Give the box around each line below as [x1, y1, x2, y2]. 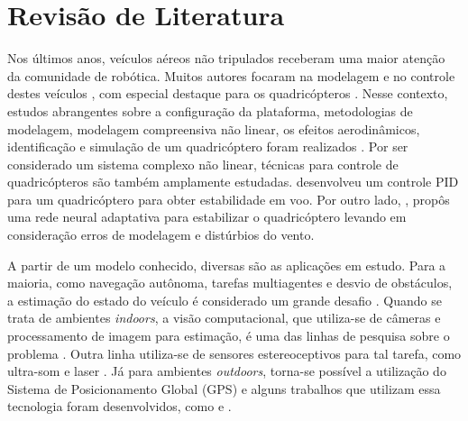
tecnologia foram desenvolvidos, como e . [7, 397, 232, 416]
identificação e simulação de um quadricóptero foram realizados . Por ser [7, 137, 408, 156]
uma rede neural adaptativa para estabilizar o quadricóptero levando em [7, 207, 407, 226]
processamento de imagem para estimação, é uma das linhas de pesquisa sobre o [7, 326, 450, 345]
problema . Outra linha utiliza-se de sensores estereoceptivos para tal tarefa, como [7, 343, 462, 362]
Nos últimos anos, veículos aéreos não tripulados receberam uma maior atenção [7, 49, 445, 68]
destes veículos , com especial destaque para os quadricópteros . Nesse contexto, [7, 84, 448, 103]
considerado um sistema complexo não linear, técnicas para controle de [7, 154, 399, 173]
